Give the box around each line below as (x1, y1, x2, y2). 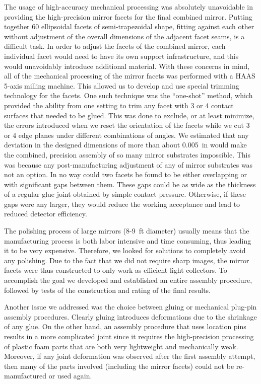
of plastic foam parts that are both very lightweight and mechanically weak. (4, 341, 238, 351)
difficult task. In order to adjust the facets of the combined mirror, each (4, 41, 226, 51)
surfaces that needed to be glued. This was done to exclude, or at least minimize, (4, 110, 254, 120)
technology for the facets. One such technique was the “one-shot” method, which (4, 90, 253, 101)
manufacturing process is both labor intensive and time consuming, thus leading (4, 235, 251, 246)
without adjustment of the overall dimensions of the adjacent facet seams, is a (4, 31, 245, 41)
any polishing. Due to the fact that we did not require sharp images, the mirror (4, 255, 249, 265)
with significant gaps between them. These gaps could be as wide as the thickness (4, 179, 256, 189)
